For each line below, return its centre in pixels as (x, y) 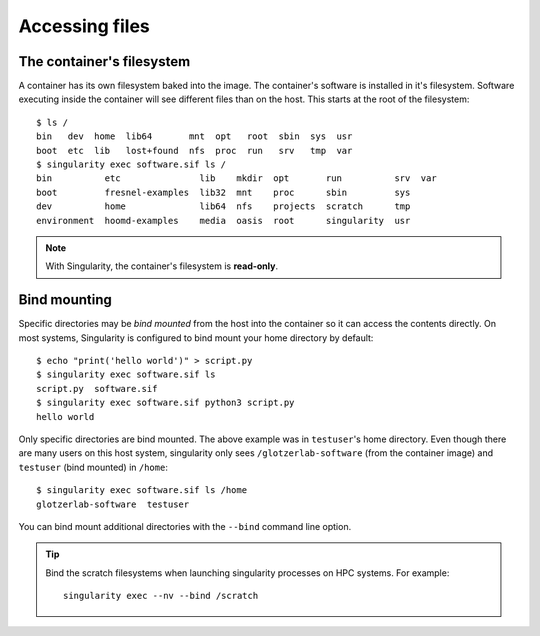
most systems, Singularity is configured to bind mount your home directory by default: (196, 337)
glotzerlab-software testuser (113, 504)
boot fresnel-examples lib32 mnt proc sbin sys (223, 192)
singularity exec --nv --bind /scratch (161, 596)
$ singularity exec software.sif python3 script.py (165, 403)
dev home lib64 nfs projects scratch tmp (223, 206)
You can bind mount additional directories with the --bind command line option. (185, 526)
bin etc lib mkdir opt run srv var (236, 178)
